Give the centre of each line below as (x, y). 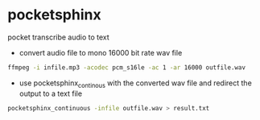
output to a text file (50, 93)
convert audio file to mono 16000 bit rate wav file (101, 52)
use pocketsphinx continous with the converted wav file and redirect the (136, 84)
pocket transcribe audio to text (58, 37)
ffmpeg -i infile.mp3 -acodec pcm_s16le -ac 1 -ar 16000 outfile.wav (127, 67)
